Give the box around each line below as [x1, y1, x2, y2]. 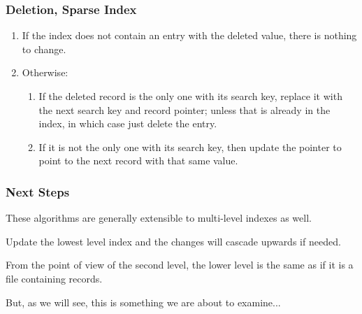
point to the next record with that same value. [38, 153, 238, 168]
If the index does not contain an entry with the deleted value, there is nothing [22, 28, 357, 43]
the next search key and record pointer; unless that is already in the [38, 102, 331, 117]
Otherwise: [22, 65, 68, 80]
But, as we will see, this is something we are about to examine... [6, 294, 281, 309]
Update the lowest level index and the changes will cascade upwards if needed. [6, 234, 341, 248]
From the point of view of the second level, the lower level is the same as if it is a [6, 257, 354, 272]
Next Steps [6, 183, 70, 200]
